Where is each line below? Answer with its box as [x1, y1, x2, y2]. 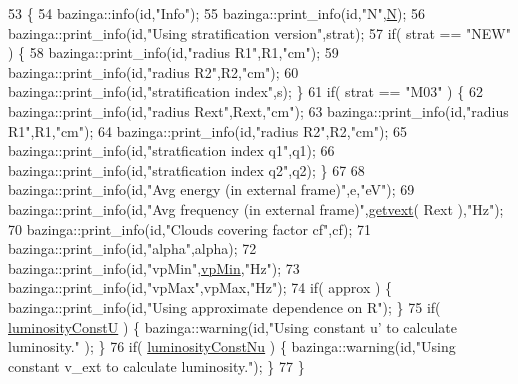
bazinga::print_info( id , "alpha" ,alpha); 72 [8, 238, 257, 259]
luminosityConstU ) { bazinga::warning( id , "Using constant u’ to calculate [8, 316, 458, 337]
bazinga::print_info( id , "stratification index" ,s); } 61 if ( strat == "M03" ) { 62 [8, 81, 483, 102]
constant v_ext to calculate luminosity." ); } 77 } [8, 355, 305, 376]
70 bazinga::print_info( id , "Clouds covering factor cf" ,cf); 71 [8, 218, 372, 239]
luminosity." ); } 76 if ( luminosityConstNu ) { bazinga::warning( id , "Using [8, 336, 456, 357]
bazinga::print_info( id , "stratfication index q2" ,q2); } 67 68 [8, 159, 365, 180]
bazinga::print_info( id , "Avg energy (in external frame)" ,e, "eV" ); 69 [8, 179, 415, 200]
